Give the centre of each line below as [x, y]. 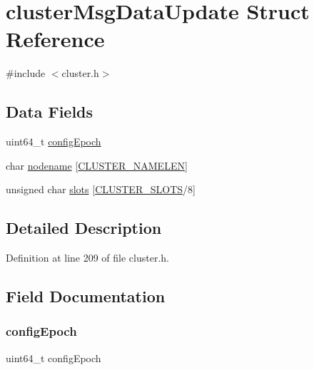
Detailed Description [84, 228]
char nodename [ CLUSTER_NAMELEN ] [97, 165]
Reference [55, 39]
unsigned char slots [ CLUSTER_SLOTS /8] [101, 189]
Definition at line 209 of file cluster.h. [87, 258]
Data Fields [50, 112]
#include [26, 73]
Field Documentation [86, 296]
